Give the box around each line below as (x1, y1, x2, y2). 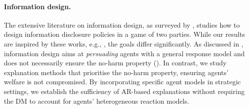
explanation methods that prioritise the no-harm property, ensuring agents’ (4, 67, 229, 77)
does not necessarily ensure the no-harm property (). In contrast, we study (4, 58, 227, 68)
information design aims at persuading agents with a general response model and (4, 48, 245, 58)
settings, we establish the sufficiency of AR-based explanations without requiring (4, 86, 245, 96)
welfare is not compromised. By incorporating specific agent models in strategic (4, 77, 241, 87)
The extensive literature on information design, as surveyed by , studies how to (4, 19, 240, 30)
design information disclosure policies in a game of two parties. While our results (4, 29, 245, 39)
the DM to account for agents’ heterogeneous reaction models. (4, 95, 190, 106)
